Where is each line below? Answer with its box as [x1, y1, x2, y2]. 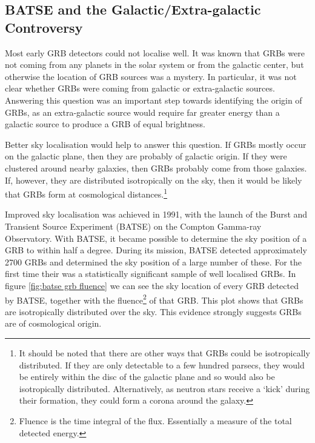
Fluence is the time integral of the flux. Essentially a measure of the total [19, 414, 292, 427]
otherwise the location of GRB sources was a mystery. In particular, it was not [5, 70, 297, 82]
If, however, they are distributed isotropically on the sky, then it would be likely [5, 173, 302, 186]
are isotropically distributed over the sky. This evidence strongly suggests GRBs [5, 305, 302, 318]
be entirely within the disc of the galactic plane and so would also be [19, 370, 275, 383]
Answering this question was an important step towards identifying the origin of [5, 93, 302, 106]
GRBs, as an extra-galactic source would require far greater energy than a [5, 105, 280, 118]
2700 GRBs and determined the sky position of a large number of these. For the [5, 255, 302, 268]
